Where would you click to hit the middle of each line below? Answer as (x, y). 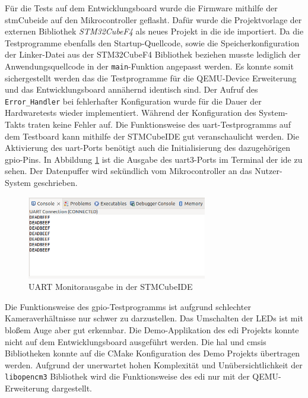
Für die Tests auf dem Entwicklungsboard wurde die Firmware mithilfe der (141, 8)
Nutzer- (269, 171)
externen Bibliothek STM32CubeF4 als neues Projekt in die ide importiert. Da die (154, 31)
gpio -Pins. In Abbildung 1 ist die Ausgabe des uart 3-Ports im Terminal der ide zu (154, 159)
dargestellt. (72, 388)
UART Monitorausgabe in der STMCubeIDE (111, 287)
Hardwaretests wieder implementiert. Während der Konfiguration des (131, 113)
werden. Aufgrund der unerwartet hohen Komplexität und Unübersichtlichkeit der (154, 364)
